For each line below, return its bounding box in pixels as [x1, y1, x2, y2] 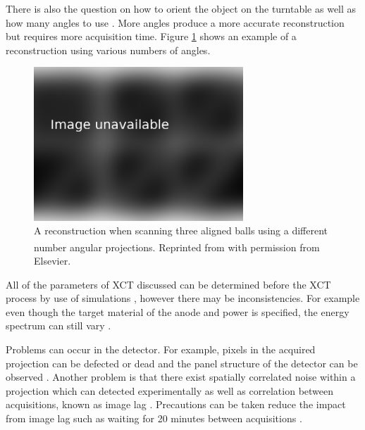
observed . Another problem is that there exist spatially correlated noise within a [6, 369, 356, 384]
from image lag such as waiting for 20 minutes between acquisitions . [6, 411, 302, 426]
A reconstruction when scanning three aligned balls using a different [34, 223, 328, 238]
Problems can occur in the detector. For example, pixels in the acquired [6, 342, 316, 357]
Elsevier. [34, 253, 71, 268]
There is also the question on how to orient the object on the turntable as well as [6, 1, 357, 15]
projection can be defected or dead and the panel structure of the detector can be [6, 355, 358, 370]
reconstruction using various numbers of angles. [6, 42, 211, 57]
